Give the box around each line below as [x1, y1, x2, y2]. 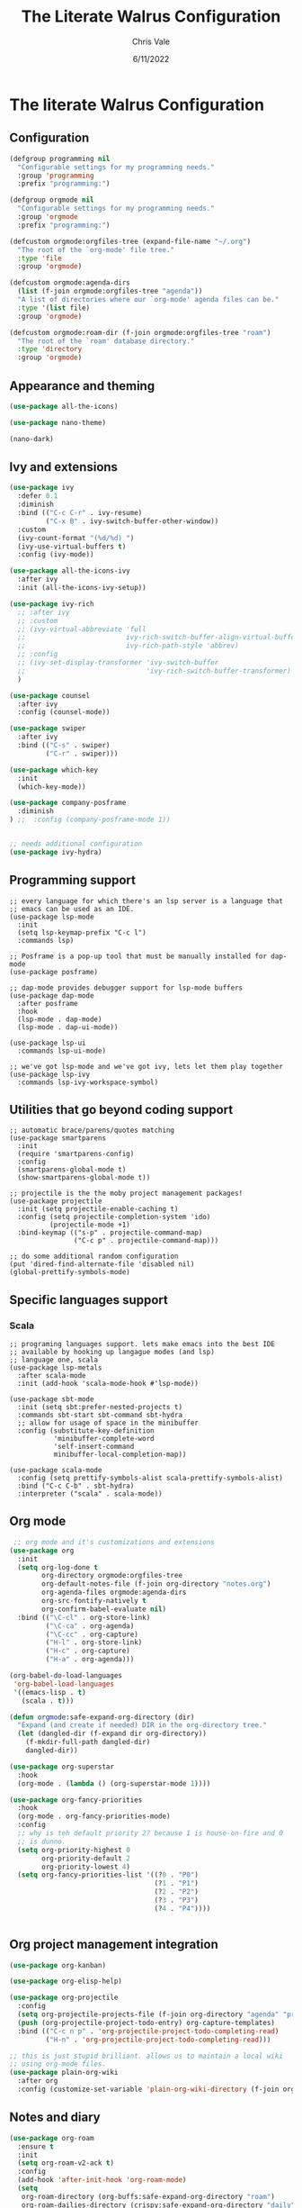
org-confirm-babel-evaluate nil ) [41, 1605, 167, 1614]
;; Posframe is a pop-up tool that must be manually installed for [9, 952, 268, 961]
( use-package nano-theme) [9, 418, 106, 427]
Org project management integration [9, 1937, 218, 1952]
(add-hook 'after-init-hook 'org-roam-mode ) [17, 2176, 187, 2185]
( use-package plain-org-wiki [9, 2068, 119, 2077]
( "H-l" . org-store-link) [45, 1638, 143, 1647]
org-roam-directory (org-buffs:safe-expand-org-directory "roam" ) [21, 2192, 276, 2201]
